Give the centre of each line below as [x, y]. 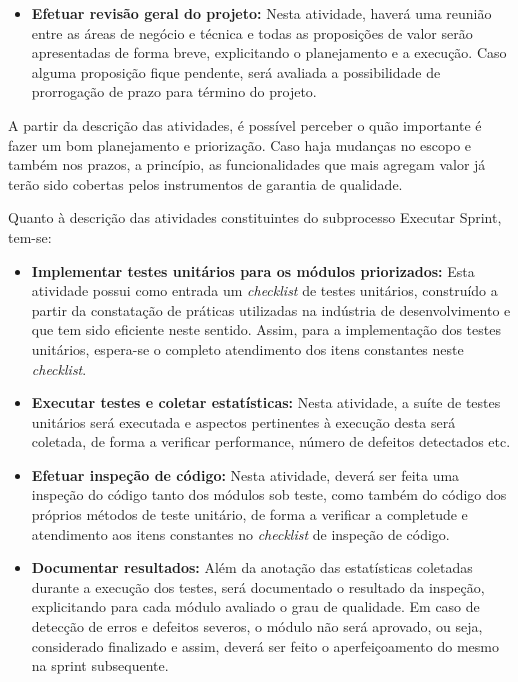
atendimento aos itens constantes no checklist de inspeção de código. [240, 533]
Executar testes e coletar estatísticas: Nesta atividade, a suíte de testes [266, 402]
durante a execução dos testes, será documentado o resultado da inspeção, [258, 586]
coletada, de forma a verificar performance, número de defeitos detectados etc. [271, 441]
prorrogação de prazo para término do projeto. [174, 91]
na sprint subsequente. [100, 665]
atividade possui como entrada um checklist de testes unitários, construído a [264, 290]
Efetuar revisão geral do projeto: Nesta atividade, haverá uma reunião [261, 13]
